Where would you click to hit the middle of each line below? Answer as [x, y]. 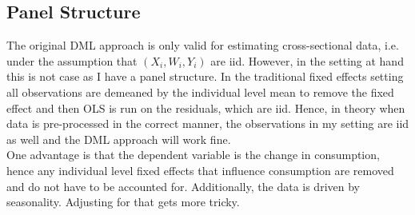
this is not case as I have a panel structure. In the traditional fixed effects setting [205, 76]
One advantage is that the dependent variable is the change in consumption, [193, 155]
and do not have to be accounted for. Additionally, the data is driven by [183, 186]
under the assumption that [72, 60]
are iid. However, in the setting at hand [307, 60]
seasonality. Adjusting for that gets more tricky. [123, 202]
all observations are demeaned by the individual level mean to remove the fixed [200, 92]
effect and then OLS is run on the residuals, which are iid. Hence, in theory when [206, 107]
